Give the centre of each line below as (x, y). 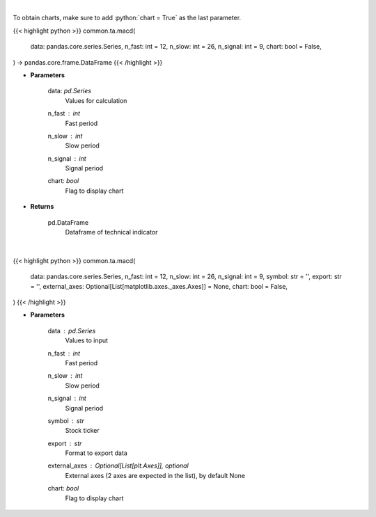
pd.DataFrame (68, 222)
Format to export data (96, 453)
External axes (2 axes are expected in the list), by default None (155, 475)
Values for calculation (96, 100)
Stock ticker (83, 431)
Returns (42, 207)
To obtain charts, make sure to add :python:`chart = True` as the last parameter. (127, 18)
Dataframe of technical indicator (111, 232)
